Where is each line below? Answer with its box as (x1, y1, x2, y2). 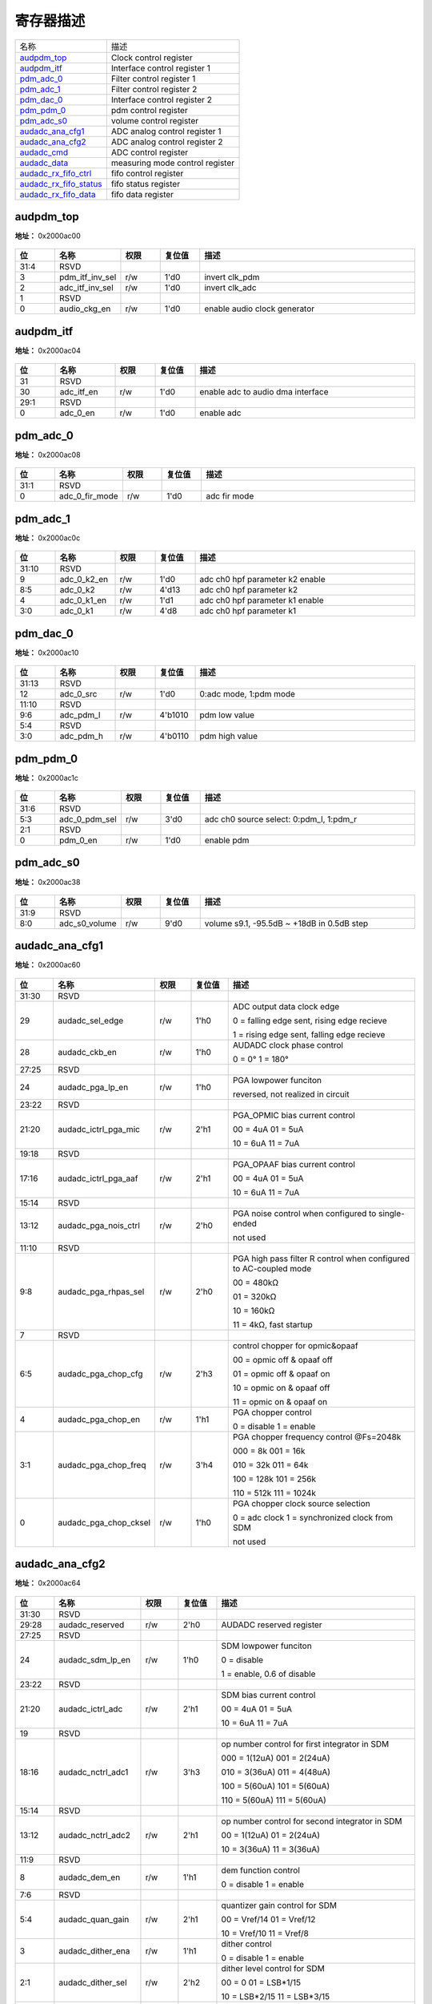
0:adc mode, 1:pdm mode (199, 689, 296, 700)
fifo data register (110, 188, 174, 200)
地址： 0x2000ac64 (14, 1578, 82, 1588)
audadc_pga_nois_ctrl (57, 1219, 140, 1230)
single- (378, 1207, 406, 1218)
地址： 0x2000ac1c (14, 773, 79, 782)
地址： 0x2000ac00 (14, 231, 81, 240)
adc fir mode (206, 491, 254, 502)
